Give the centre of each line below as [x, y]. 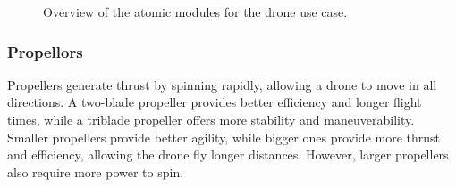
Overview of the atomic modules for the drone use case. [195, 12]
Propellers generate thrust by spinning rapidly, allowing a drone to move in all [222, 84]
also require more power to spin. [96, 171]
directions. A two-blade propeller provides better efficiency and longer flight [215, 102]
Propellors [45, 51]
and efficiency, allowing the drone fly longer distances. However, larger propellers [228, 154]
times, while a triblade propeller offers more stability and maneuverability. [211, 119]
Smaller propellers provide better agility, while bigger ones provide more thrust [224, 137]
